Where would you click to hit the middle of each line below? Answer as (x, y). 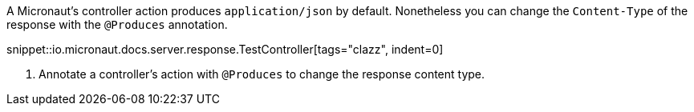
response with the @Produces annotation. (117, 24)
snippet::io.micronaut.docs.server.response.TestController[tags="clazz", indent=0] (225, 49)
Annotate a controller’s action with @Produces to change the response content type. (262, 74)
